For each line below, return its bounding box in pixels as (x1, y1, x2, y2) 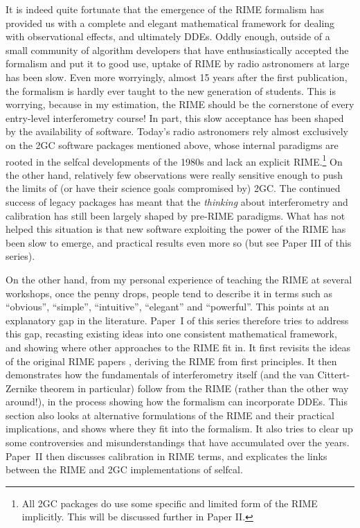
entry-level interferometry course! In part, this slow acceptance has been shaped (6, 110, 344, 125)
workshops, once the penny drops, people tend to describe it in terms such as (6, 285, 333, 300)
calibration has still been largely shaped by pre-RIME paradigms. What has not (6, 208, 345, 222)
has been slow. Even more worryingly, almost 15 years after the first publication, (6, 69, 348, 84)
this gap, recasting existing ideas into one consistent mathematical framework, (6, 326, 337, 341)
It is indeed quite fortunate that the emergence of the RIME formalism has (6, 2, 324, 16)
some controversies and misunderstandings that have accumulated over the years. (6, 435, 350, 450)
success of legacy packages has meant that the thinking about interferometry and (6, 194, 348, 209)
